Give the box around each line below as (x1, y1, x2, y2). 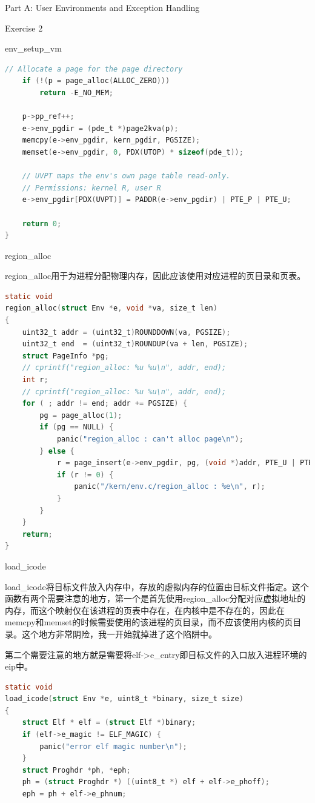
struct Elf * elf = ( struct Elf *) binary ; (22, 718, 196, 727)
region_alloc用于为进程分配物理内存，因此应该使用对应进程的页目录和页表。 (5, 269, 306, 282)
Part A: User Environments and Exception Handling (5, 1, 200, 13)
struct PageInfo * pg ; (22, 351, 109, 360)
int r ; (22, 375, 48, 385)
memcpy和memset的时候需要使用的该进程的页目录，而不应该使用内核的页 (5, 616, 293, 628)
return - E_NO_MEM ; (39, 88, 114, 97)
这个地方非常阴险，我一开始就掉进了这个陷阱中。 (21, 627, 217, 640)
